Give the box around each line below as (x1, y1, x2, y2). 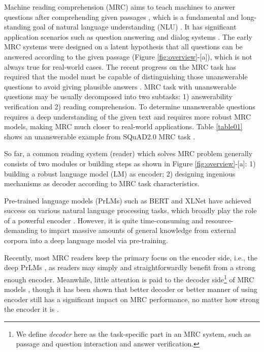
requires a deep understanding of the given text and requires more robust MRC (4, 111, 251, 122)
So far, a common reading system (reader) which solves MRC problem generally (4, 148, 253, 159)
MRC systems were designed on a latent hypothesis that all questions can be (4, 41, 243, 52)
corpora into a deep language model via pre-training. (4, 235, 168, 246)
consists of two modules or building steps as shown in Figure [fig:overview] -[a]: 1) (4, 158, 256, 168)
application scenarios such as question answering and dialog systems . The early (4, 31, 252, 42)
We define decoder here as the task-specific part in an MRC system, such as (16, 328, 251, 339)
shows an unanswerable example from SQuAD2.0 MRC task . (4, 131, 195, 141)
